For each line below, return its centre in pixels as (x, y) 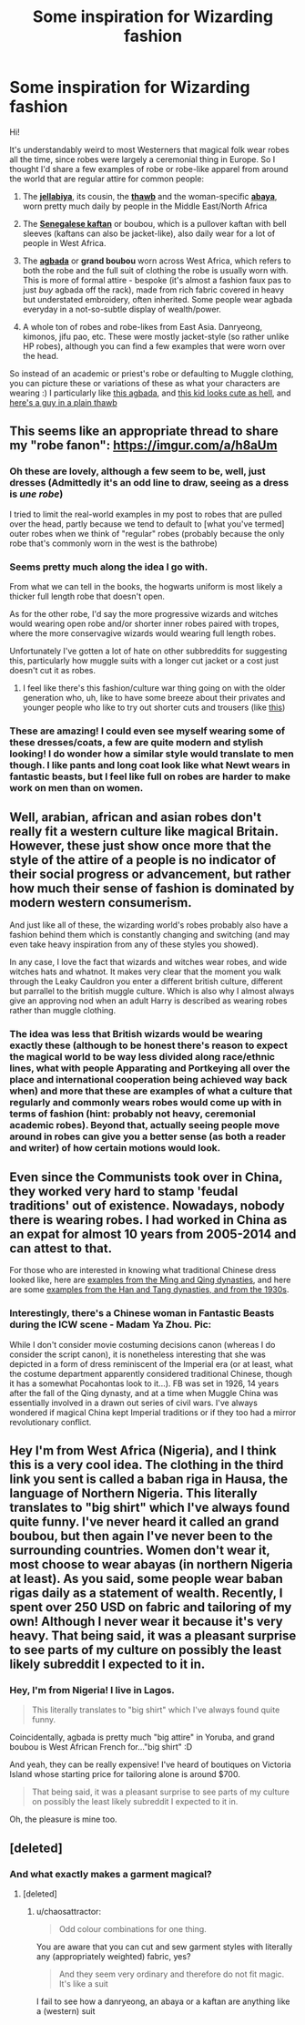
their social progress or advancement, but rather (150, 874)
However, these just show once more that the (140, 846)
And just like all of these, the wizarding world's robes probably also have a (149, 925)
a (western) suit (66, 2011)
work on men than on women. (76, 787)
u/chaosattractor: (69, 1912)
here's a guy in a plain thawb (63, 402)
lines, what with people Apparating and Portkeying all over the (150, 1068)
